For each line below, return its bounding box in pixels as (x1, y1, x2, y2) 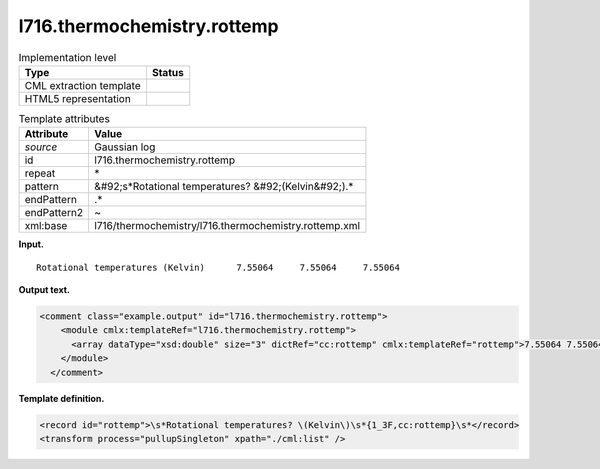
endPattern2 (24, 206, 84, 220)
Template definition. (18, 392, 105, 404)
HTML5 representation (24, 91, 132, 105)
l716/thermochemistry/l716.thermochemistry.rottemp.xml (94, 219, 360, 233)
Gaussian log (94, 140, 156, 154)
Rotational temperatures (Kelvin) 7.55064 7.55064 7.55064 (36, 261, 400, 273)
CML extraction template (24, 78, 141, 92)
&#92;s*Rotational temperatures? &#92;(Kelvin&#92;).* (94, 180, 354, 194)
